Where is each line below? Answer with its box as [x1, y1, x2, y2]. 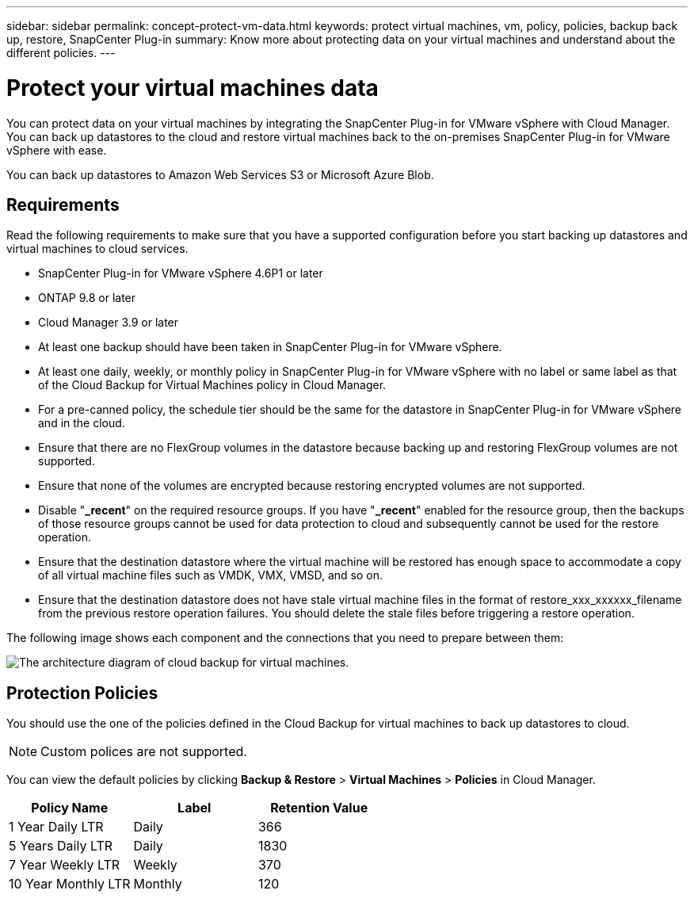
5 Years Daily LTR [9, 838, 113, 854]
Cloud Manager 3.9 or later [38, 315, 179, 330]
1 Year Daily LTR [9, 819, 104, 835]
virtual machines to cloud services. [6, 242, 189, 256]
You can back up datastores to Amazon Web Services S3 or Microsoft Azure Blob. [6, 167, 434, 182]
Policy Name [31, 800, 109, 816]
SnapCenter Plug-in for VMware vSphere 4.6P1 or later [38, 266, 323, 281]
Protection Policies [6, 682, 158, 703]
